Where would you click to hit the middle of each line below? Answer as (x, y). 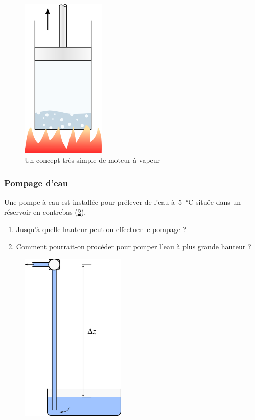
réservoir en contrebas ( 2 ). (45, 212)
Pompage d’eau (36, 183)
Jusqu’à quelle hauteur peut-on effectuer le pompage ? (101, 229)
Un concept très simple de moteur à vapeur (92, 160)
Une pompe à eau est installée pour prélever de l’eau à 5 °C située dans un (122, 202)
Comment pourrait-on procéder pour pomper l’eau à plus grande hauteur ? (134, 246)
